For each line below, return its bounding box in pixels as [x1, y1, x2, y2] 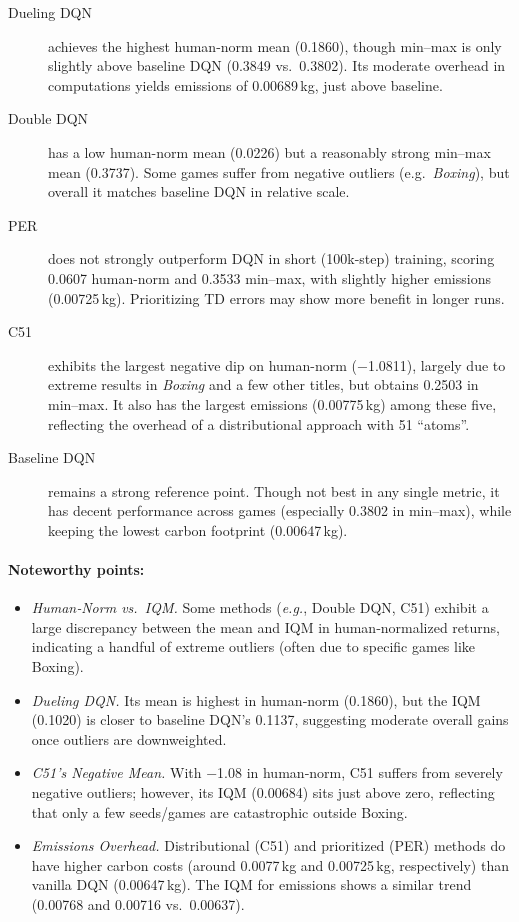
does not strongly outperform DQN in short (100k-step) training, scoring [48, 248, 495, 269]
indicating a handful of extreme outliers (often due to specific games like [31, 636, 476, 657]
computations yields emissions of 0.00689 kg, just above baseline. [48, 74, 443, 95]
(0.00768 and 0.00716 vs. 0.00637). [31, 893, 245, 914]
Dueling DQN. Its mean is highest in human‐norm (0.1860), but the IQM [31, 689, 481, 710]
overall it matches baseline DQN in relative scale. [48, 181, 350, 202]
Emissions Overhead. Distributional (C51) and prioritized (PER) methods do [31, 835, 506, 856]
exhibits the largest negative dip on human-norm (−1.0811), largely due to [48, 354, 506, 375]
